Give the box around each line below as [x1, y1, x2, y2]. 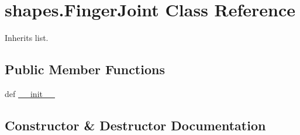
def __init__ [5, 87, 55, 99]
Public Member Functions [5, 60, 165, 78]
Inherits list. [5, 32, 49, 44]
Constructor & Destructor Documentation [5, 116, 266, 134]
